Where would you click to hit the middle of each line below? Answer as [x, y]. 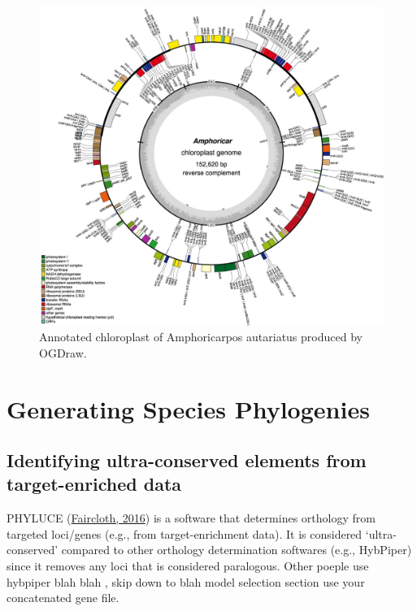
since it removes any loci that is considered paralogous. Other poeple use [188, 566]
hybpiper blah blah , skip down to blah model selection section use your [186, 581]
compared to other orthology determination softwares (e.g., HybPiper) [237, 550]
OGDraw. [63, 352]
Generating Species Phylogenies [188, 408]
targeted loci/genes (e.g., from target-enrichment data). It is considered [185, 533]
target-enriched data [94, 484]
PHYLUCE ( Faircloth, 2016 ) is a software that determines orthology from [191, 518]
